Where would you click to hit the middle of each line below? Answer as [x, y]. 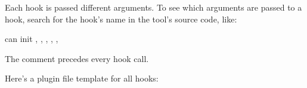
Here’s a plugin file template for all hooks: [82, 78]
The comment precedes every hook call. [77, 58]
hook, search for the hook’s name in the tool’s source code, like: [121, 19]
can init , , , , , [32, 39]
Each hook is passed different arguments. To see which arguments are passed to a [153, 7]
